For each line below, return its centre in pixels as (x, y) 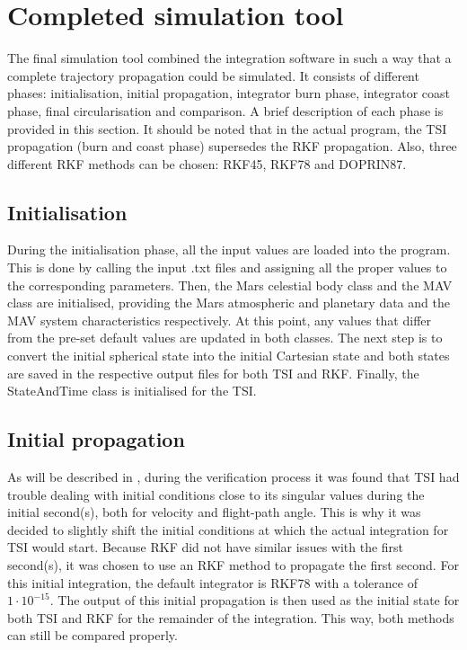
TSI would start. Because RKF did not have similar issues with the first (206, 547)
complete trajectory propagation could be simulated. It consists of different (213, 75)
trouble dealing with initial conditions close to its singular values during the (216, 494)
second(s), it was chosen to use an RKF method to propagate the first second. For (233, 565)
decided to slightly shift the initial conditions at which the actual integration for (228, 529)
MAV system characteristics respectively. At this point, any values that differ (220, 320)
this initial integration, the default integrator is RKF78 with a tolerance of (212, 582)
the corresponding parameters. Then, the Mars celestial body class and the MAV (230, 285)
